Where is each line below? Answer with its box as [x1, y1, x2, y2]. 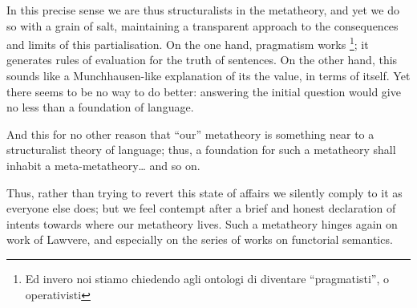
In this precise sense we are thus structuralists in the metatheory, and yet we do [6, 2, 399, 18]
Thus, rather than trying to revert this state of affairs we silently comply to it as [6, 184, 403, 201]
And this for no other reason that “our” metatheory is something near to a [6, 125, 374, 142]
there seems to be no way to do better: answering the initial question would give [6, 83, 401, 99]
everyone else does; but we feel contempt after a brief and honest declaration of [6, 200, 396, 217]
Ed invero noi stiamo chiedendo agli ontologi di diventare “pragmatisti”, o [25, 269, 389, 286]
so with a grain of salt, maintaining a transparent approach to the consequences [6, 17, 399, 34]
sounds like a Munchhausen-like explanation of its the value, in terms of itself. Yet [6, 67, 411, 84]
